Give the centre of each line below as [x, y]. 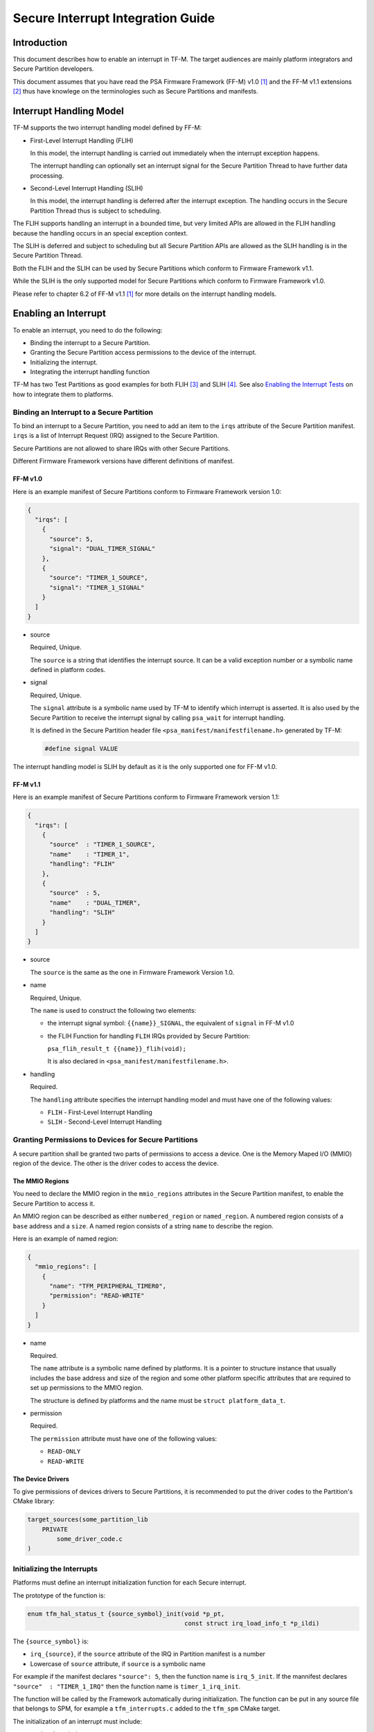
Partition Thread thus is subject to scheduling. [96, 211]
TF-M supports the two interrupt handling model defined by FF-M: [107, 127]
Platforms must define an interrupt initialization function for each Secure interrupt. [130, 1582]
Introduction [40, 43]
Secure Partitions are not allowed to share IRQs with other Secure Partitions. [122, 448]
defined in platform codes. [68, 670]
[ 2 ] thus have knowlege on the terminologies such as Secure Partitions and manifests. [136, 91]
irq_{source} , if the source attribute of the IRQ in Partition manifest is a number [148, 1654]
